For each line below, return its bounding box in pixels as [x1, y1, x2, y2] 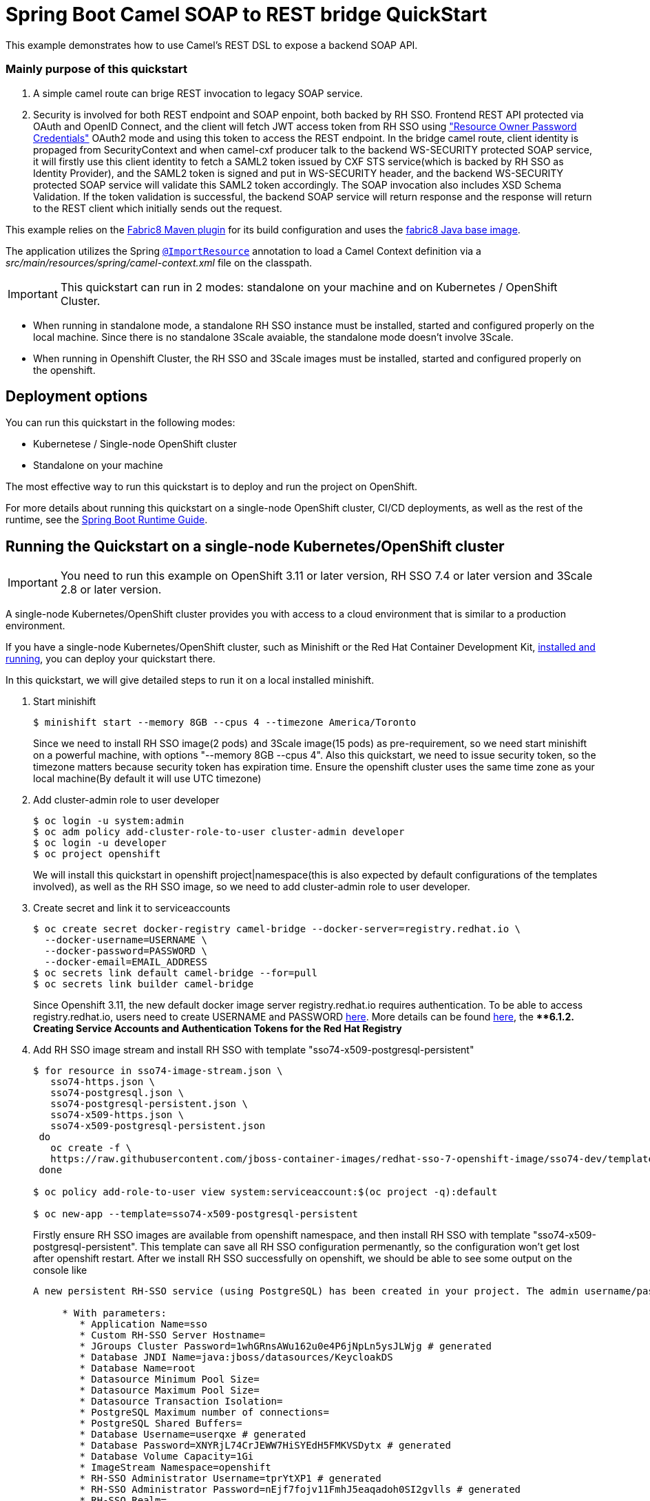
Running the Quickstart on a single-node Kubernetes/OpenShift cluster [6, 537, 505, 555]
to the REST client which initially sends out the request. [33, 202, 282, 214]
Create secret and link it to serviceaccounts [33, 902, 231, 914]
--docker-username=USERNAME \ [44, 934, 207, 946]
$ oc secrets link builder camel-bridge [33, 978, 254, 990]
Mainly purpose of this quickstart [6, 62, 187, 76]
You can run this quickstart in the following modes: [6, 417, 235, 429]
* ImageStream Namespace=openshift [79, 1462, 271, 1473]
